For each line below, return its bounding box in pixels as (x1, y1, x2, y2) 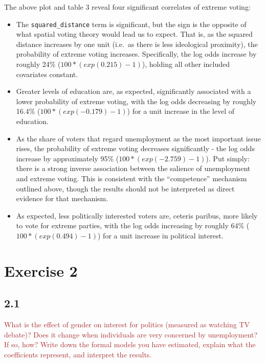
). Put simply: (206, 153, 250, 163)
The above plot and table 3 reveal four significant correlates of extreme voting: (4, 2, 251, 12)
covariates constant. (16, 68, 78, 79)
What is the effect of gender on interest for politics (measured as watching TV (4, 319, 250, 330)
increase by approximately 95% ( (16, 153, 119, 163)
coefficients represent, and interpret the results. (4, 349, 152, 359)
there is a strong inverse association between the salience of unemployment (16, 163, 251, 174)
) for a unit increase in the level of (127, 106, 234, 116)
